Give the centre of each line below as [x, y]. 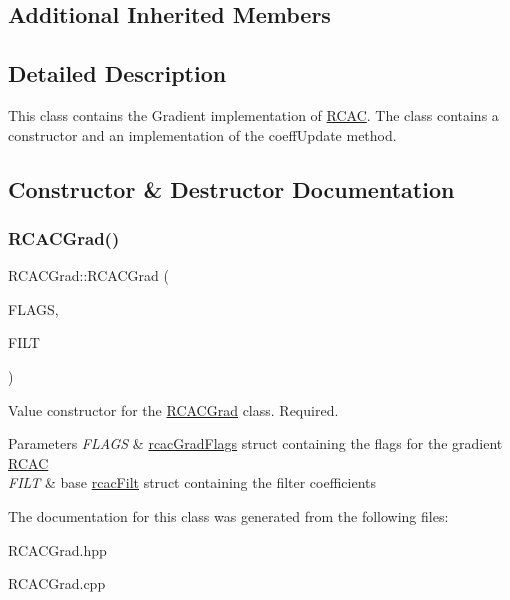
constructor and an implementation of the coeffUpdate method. [202, 134]
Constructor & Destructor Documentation [231, 188]
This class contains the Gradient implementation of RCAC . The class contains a [253, 114]
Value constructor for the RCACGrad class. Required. [173, 409]
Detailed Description [117, 73]
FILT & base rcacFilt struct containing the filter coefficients [192, 482]
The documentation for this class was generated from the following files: [228, 515]
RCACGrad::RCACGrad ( [88, 275]
